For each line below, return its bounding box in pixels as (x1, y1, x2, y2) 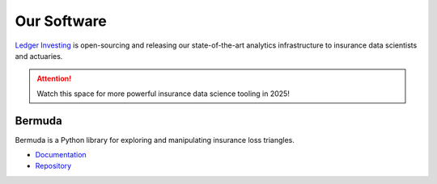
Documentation (35, 150, 87, 160)
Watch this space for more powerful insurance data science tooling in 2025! (36, 89, 291, 98)
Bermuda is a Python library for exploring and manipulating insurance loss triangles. (15, 135, 295, 144)
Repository (35, 161, 72, 171)
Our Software (15, 12, 107, 30)
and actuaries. (15, 51, 63, 61)
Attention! (36, 73, 72, 84)
